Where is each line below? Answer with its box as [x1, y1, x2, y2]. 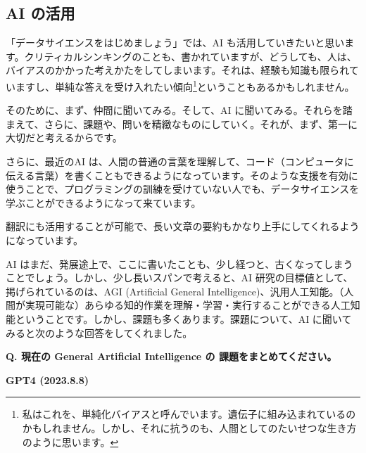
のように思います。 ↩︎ [22, 434, 119, 449]
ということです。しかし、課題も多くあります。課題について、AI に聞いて [15, 311, 352, 326]
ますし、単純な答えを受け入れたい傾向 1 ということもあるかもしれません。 [15, 77, 355, 94]
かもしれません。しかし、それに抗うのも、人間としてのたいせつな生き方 [22, 420, 357, 435]
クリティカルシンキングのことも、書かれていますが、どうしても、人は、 [24, 49, 357, 63]
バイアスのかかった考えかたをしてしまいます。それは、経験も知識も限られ [6, 63, 349, 77]
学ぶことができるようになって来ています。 [6, 195, 201, 210]
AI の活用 [6, 2, 75, 24]
